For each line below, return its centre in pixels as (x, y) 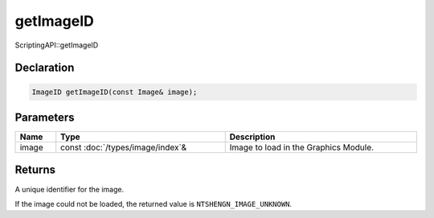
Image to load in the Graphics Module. (301, 147)
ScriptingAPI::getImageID (57, 45)
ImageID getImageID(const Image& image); (115, 92)
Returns (35, 170)
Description (252, 137)
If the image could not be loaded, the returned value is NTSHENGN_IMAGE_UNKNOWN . (154, 204)
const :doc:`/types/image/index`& (124, 147)
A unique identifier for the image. (70, 189)
